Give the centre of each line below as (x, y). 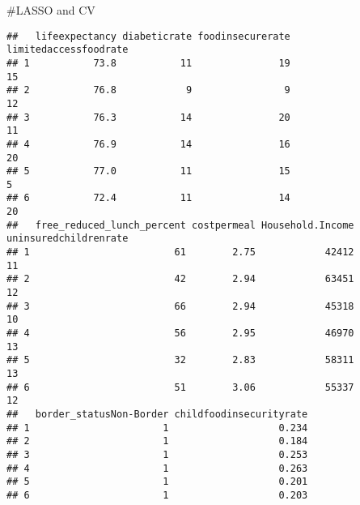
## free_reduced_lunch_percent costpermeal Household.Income (180, 225)
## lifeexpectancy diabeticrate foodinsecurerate (148, 36)
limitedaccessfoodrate (68, 50)
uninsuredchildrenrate (68, 239)
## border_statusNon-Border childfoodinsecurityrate (157, 414)
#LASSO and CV (51, 10)
